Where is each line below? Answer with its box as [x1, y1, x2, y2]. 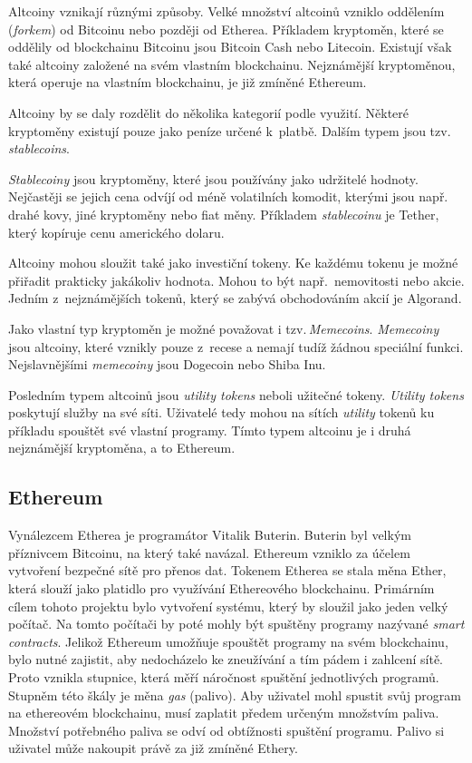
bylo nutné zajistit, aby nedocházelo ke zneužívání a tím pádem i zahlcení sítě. [8, 650, 444, 669]
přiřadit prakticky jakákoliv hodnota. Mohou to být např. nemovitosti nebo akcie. [8, 270, 465, 289]
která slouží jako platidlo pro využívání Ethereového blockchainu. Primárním [8, 579, 435, 598]
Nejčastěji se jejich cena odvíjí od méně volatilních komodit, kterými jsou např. [8, 187, 448, 206]
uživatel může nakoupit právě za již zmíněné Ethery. [8, 739, 298, 758]
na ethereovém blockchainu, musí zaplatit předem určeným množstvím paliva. [8, 703, 439, 722]
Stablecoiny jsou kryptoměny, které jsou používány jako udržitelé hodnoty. [8, 169, 419, 188]
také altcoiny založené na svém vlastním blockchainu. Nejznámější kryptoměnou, [8, 54, 456, 73]
